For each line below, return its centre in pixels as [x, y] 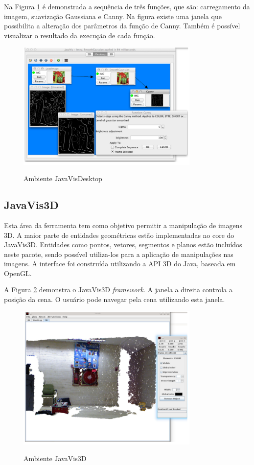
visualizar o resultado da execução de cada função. [80, 35]
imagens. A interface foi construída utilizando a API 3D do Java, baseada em [120, 264]
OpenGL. [18, 273]
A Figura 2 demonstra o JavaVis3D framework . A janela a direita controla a [118, 290]
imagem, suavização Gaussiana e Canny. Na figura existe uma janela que [113, 16]
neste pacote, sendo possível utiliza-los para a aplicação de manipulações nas [119, 254]
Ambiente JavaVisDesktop [63, 178]
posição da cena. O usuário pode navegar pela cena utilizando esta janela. [115, 299]
